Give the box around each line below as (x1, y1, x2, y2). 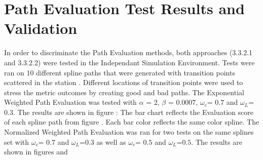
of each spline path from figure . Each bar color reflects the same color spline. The (4, 116, 259, 127)
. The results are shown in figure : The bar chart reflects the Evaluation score (13, 106, 254, 117)
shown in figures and (4, 146, 68, 157)
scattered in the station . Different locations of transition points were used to (4, 77, 243, 88)
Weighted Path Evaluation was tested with (4, 97, 137, 107)
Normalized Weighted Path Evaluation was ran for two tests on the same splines (4, 127, 254, 137)
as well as (96, 136, 126, 147)
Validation (4, 18, 78, 38)
